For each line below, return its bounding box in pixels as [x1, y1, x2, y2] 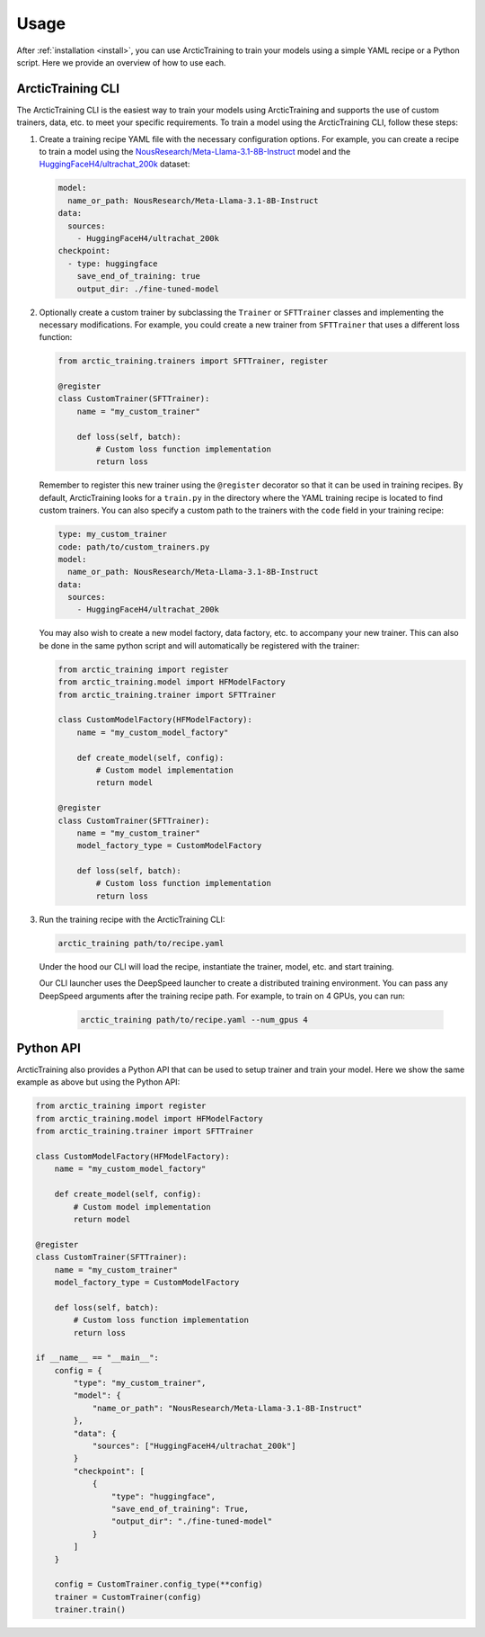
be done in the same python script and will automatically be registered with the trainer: [39, 640, 360, 651]
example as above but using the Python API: [16, 1077, 181, 1087]
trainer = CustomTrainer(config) [54, 1592, 202, 1602]
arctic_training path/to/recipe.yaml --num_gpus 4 [80, 1015, 309, 1024]
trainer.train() [54, 1605, 126, 1615]
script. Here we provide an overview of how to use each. [16, 57, 226, 67]
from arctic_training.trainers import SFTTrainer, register [57, 356, 329, 366]
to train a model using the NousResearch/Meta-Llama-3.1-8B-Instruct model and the [39, 147, 351, 157]
